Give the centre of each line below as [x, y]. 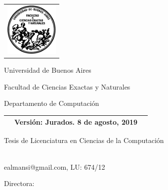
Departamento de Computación [52, 103]
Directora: [19, 183]
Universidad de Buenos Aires [48, 70]
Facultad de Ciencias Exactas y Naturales [67, 86]
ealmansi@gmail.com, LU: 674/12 [55, 166]
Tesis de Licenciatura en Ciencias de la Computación [84, 140]
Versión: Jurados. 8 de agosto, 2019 [76, 122]
